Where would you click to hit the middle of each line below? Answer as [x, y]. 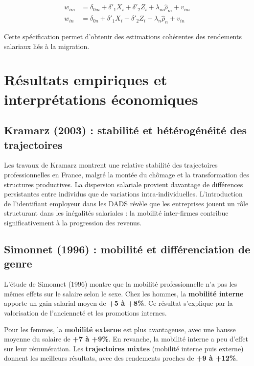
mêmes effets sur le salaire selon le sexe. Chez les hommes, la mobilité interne [124, 293]
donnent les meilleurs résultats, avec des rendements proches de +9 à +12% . [121, 358]
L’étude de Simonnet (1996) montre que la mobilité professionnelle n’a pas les [121, 284]
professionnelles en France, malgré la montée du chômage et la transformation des [127, 175]
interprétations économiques [101, 99]
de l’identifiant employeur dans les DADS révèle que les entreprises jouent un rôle [126, 203]
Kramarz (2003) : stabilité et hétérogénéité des [126, 130]
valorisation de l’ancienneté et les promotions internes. [85, 312]
